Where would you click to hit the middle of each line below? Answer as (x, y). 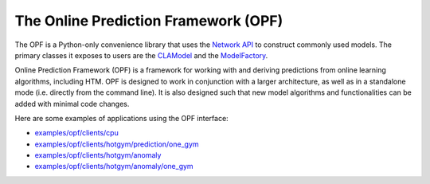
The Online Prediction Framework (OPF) (149, 21)
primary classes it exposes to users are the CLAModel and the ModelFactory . (141, 55)
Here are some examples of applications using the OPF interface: (121, 118)
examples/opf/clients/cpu (76, 133)
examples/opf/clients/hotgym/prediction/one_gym (117, 144)
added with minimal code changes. (72, 104)
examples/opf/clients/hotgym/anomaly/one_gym (114, 166)
